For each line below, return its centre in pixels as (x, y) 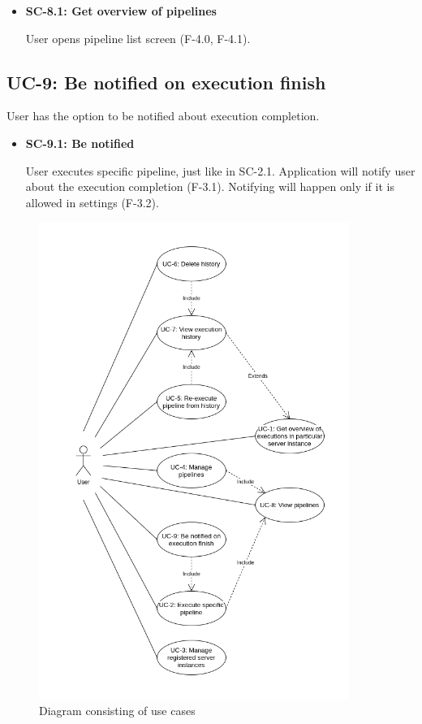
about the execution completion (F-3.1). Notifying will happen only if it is (210, 186)
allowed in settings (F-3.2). (92, 202)
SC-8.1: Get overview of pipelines (121, 11)
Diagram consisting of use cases (117, 711)
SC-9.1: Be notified (80, 143)
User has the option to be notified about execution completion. (163, 116)
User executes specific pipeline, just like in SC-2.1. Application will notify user (220, 170)
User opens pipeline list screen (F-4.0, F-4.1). (138, 38)
